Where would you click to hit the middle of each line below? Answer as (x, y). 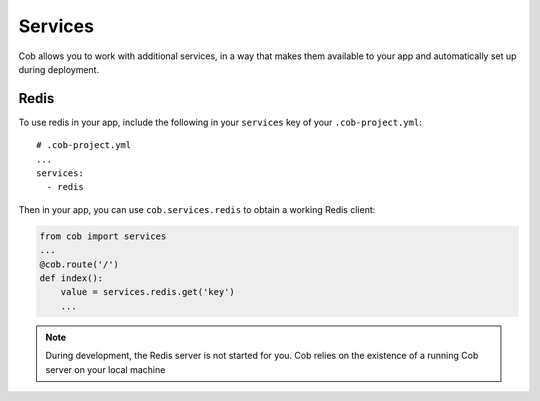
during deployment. (59, 69)
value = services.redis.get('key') (147, 292)
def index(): (71, 278)
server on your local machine (105, 369)
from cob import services (103, 236)
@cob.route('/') (79, 264)
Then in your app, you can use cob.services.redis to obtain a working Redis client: (197, 209)
